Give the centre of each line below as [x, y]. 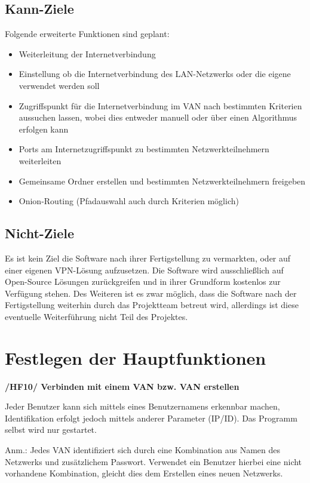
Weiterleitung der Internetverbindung [87, 53]
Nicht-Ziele [40, 233]
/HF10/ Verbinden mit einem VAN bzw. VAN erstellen [122, 386]
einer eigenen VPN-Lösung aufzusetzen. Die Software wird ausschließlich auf [144, 270]
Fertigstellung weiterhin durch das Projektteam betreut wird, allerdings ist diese [152, 305]
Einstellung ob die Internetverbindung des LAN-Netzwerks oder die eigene [155, 74]
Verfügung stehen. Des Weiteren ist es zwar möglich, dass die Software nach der [151, 293]
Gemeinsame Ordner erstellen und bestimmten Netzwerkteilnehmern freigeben [162, 181]
